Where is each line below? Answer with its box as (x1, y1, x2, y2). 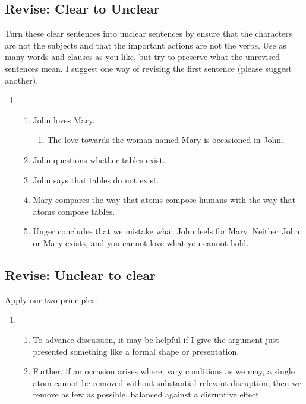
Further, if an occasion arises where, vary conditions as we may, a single (33, 365, 295, 377)
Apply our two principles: (5, 293, 97, 306)
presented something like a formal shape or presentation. (33, 345, 239, 357)
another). (5, 74, 39, 86)
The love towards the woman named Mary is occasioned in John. (47, 133, 283, 146)
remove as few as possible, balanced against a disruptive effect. (33, 388, 261, 400)
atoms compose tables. (33, 205, 115, 217)
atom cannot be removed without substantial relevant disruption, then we (33, 376, 302, 389)
